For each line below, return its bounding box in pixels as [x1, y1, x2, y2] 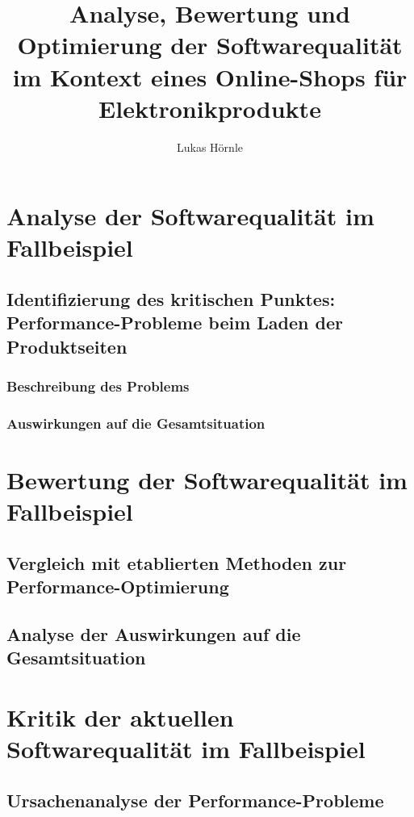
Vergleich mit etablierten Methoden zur [6, 550, 347, 575]
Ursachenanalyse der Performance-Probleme [6, 787, 384, 812]
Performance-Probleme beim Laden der [6, 310, 343, 335]
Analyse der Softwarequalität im [6, 199, 374, 233]
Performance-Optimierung [6, 574, 229, 599]
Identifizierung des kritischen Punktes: [6, 287, 336, 312]
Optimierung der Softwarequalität [17, 28, 403, 61]
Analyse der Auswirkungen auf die [6, 622, 301, 647]
